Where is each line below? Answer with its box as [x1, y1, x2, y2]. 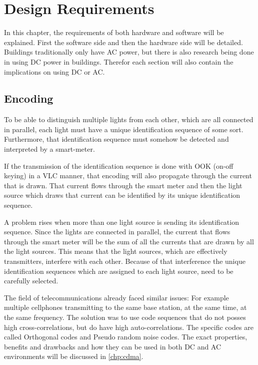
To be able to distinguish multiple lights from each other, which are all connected [4, 114, 253, 125]
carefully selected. [4, 275, 58, 286]
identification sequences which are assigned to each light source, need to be [4, 265, 233, 276]
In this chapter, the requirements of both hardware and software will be [4, 27, 224, 38]
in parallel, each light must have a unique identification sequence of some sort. [4, 124, 243, 134]
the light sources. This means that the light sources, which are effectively [4, 246, 227, 256]
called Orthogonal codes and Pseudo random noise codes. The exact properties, [4, 331, 247, 342]
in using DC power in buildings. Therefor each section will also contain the [4, 56, 233, 67]
